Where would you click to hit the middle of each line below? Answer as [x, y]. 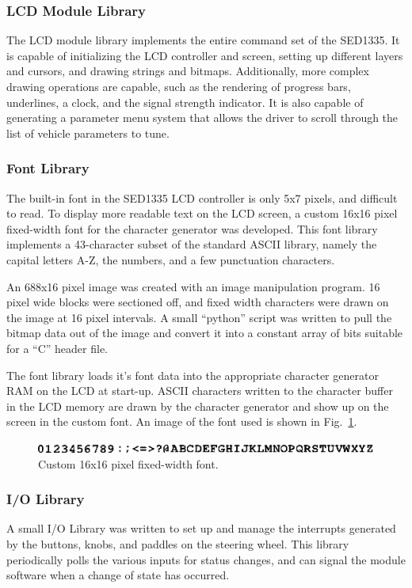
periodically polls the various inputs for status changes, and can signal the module [206, 559]
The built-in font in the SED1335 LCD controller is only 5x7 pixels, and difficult [202, 197]
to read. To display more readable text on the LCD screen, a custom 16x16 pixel [202, 213]
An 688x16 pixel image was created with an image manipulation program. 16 [193, 286]
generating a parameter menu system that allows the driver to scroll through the [202, 118]
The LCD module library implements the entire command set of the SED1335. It [203, 40]
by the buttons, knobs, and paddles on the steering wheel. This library [178, 543]
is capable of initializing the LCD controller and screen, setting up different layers [205, 55]
